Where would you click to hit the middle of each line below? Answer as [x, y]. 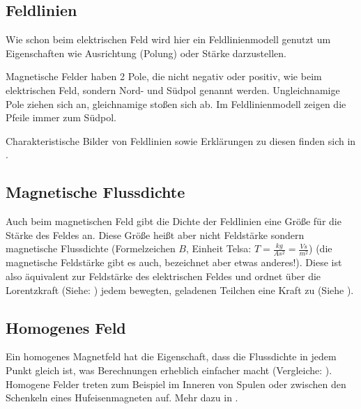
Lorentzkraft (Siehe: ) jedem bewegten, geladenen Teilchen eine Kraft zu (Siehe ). [180, 290]
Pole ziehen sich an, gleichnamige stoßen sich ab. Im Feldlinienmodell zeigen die [176, 103]
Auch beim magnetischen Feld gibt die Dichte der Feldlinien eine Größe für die [174, 221]
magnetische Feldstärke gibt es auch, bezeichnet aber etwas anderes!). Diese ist [174, 262]
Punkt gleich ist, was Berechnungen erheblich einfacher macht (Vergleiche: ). [169, 370]
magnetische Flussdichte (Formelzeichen [91, 248]
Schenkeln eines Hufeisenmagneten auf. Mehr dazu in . [122, 398]
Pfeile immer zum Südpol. [61, 117]
